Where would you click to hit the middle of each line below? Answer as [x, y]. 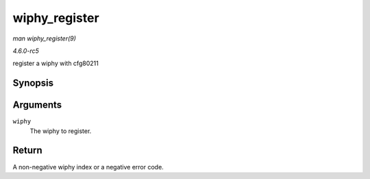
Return [27, 151]
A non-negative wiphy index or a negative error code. [88, 167]
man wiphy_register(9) [45, 38]
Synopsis [33, 83]
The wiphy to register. [61, 131]
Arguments [37, 105]
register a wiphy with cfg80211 [56, 63]
